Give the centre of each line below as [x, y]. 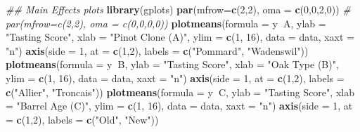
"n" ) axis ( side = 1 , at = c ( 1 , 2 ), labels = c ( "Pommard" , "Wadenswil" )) [157, 50]
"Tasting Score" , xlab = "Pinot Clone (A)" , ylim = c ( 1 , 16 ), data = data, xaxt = [180, 37]
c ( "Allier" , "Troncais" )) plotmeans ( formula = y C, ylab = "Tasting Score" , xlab [180, 92]
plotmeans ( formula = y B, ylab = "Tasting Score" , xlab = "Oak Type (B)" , [172, 64]
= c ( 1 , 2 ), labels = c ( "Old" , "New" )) [82, 119]
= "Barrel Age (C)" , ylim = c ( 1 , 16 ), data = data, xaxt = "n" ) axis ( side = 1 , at [179, 106]
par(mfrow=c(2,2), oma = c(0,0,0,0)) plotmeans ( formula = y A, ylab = [166, 23]
